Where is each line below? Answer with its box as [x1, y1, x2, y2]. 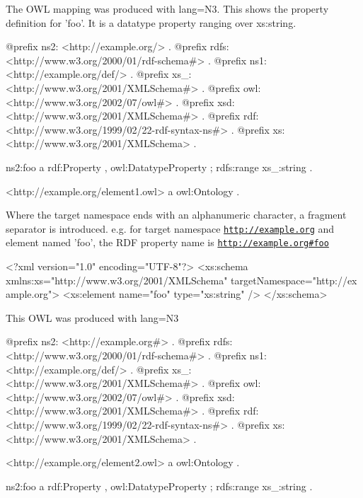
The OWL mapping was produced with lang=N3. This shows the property [6, 1, 329, 16]
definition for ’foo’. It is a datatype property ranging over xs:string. [6, 15, 296, 30]
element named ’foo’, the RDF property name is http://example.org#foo [6, 235, 329, 250]
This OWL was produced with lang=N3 [6, 310, 179, 325]
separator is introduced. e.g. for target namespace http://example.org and [6, 221, 335, 236]
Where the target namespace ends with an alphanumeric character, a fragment [6, 207, 347, 222]
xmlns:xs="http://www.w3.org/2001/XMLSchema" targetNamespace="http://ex [6, 272, 357, 287]
